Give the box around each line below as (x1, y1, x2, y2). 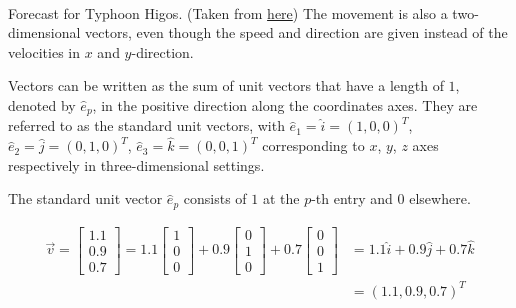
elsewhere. (409, 188, 471, 209)
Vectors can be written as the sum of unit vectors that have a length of (8, 75, 444, 96)
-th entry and (311, 188, 393, 209)
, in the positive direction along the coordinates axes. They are (92, 94, 478, 115)
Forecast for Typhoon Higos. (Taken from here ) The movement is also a (8, 2, 448, 23)
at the (262, 188, 300, 209)
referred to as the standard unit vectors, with (8, 115, 285, 136)
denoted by (8, 94, 76, 115)
